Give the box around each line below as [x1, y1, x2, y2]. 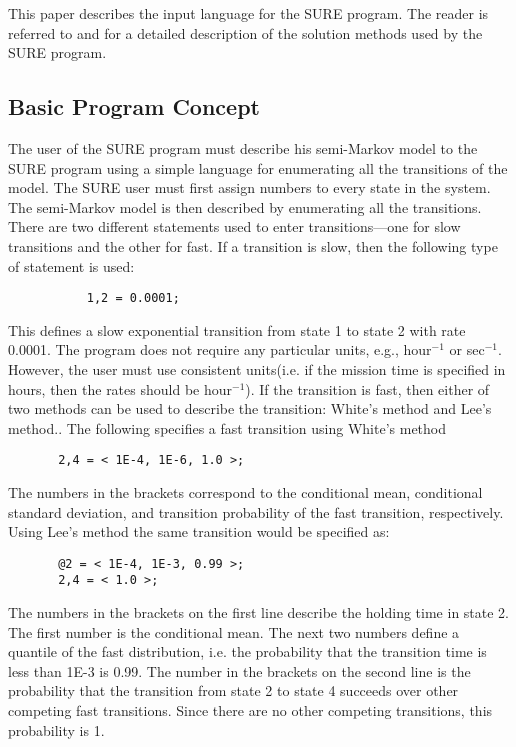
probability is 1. [8, 719, 105, 740]
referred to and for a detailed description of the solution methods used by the [8, 22, 483, 43]
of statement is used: [8, 255, 135, 276]
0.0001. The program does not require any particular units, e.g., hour [8, 339, 432, 360]
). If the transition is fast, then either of [245, 378, 490, 399]
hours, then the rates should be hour [8, 378, 232, 399]
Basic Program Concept [8, 91, 260, 122]
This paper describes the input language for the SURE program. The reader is [8, 3, 489, 23]
